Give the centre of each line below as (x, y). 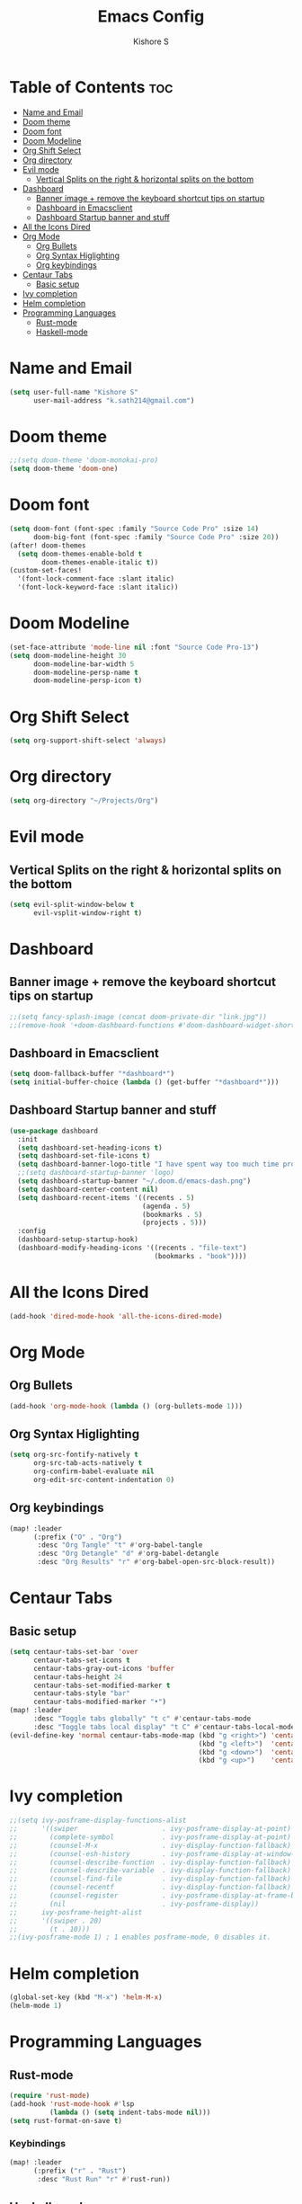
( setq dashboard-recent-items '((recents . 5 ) (106, 1197)
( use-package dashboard (54, 1131)
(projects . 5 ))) (174, 1223)
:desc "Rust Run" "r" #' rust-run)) (104, 2179)
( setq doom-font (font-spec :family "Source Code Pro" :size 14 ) (134, 529)
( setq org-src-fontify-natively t (74, 1455)
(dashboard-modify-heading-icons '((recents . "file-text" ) (132, 1248)
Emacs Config (151, 17)
